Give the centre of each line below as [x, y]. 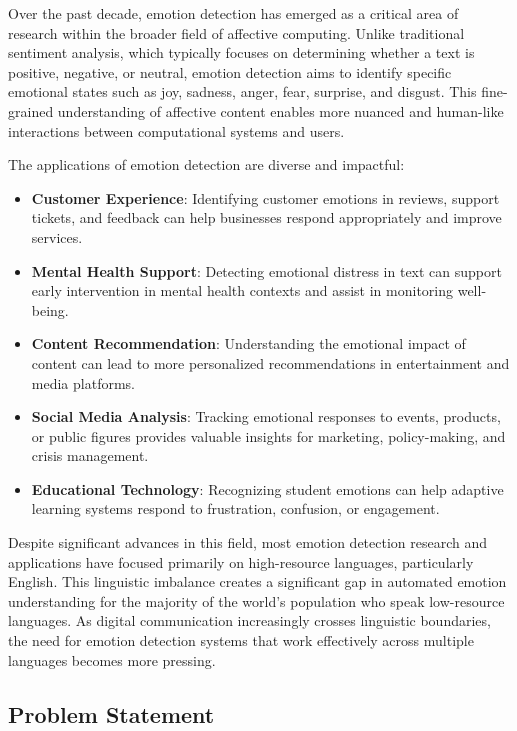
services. [57, 236]
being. [50, 309]
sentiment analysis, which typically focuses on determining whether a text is [241, 52]
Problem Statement [111, 713]
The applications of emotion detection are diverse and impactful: [206, 164]
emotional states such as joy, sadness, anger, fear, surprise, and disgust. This [242, 91]
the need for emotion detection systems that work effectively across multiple [241, 640]
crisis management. [90, 455]
